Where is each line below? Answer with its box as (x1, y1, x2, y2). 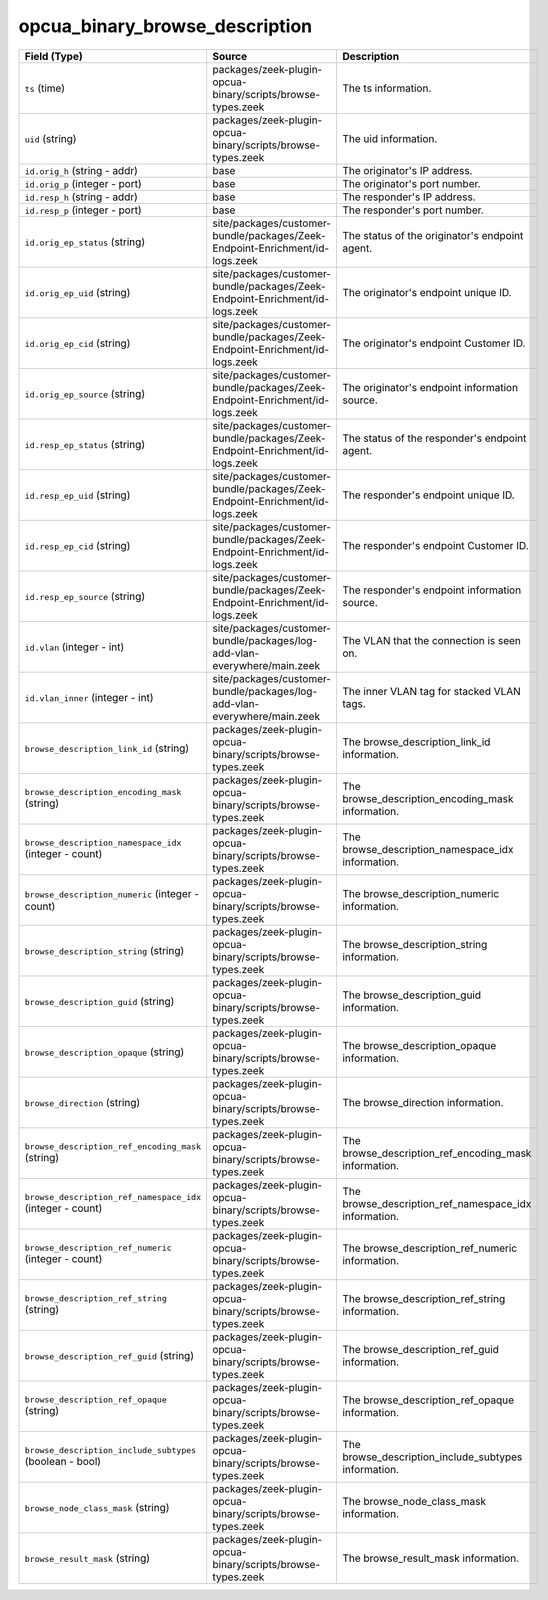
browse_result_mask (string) (24, 1551, 150, 1565)
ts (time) (24, 81, 65, 95)
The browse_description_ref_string (341, 1291, 506, 1305)
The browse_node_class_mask (341, 1494, 487, 1508)
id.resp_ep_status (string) (24, 437, 145, 451)
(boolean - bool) (24, 1455, 102, 1469)
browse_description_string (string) (24, 943, 185, 957)
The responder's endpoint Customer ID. (341, 538, 529, 552)
